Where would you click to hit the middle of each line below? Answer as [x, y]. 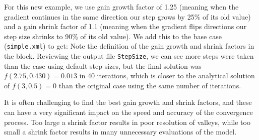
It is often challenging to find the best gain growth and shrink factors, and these [128, 102]
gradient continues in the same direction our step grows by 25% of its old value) [127, 16]
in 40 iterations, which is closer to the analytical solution [167, 76]
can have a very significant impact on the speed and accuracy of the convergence [128, 112]
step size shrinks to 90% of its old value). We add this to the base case [113, 36]
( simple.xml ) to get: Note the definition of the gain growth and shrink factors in [129, 46]
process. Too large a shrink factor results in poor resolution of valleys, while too [127, 122]
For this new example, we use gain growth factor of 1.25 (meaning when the [121, 7]
